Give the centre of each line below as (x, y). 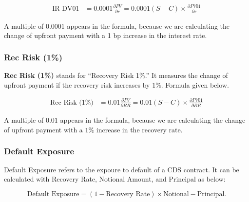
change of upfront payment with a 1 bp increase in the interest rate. (105, 35)
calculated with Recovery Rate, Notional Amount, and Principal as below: (115, 179)
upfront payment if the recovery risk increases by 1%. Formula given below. (116, 84)
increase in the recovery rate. (139, 129)
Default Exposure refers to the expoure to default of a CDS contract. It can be (122, 169)
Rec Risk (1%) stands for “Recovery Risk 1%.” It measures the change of (116, 75)
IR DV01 (66, 9)
